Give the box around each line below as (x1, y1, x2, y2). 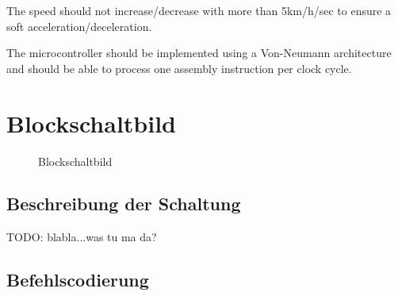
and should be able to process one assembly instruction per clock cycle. (6, 60, 352, 76)
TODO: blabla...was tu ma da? (6, 229, 157, 245)
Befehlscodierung (6, 267, 149, 292)
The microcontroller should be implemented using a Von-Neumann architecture (6, 44, 392, 61)
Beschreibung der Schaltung (6, 191, 241, 216)
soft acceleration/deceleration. (6, 17, 152, 34)
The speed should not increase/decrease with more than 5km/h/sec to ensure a (6, 2, 392, 18)
